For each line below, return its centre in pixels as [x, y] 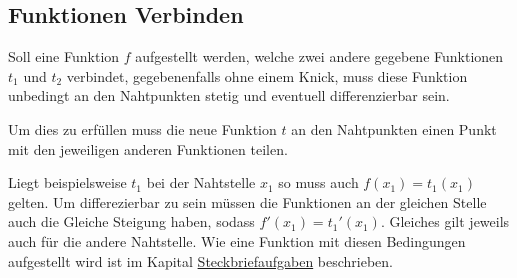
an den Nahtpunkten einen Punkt [394, 128]
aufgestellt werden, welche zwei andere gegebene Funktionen [319, 56]
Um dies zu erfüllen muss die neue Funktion [142, 128]
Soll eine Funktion [64, 56]
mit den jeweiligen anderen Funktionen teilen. [148, 148]
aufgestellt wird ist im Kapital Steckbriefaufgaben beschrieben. [201, 260]
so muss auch [318, 182]
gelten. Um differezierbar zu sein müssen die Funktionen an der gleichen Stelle [247, 201]
